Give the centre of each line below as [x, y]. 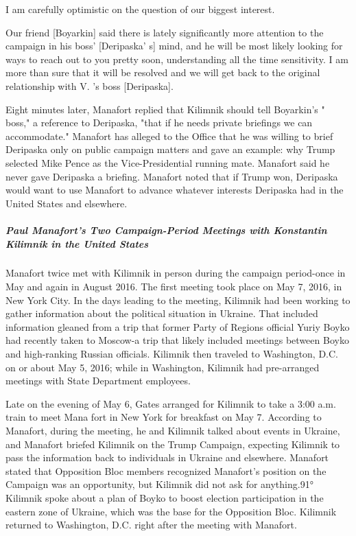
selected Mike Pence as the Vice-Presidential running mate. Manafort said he [168, 162]
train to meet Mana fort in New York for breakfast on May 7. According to [164, 417]
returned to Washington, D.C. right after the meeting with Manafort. [151, 525]
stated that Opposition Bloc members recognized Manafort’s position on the [166, 470]
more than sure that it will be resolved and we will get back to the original [163, 72]
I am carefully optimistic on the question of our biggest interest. [140, 9]
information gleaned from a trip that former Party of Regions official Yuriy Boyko [178, 326]
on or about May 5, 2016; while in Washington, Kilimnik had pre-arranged [163, 367]
